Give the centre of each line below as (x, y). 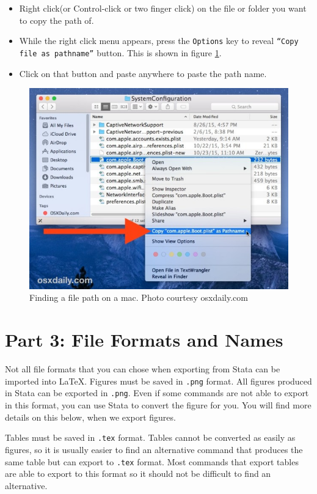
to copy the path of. (56, 20)
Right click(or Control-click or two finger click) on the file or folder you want (163, 8)
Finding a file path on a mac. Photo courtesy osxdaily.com (139, 297)
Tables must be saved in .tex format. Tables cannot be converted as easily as (150, 437)
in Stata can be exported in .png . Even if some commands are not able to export (157, 393)
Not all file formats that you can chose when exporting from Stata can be (143, 369)
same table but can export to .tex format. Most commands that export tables (152, 461)
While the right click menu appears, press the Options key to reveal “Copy (159, 41)
